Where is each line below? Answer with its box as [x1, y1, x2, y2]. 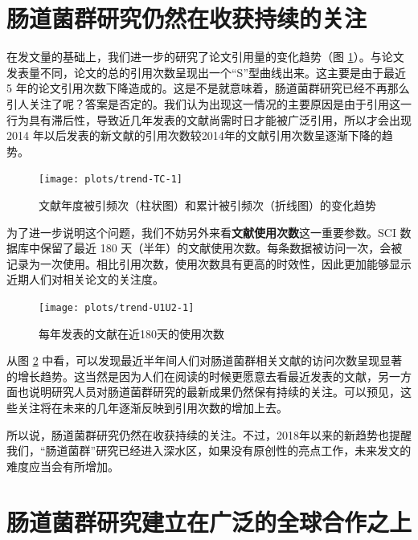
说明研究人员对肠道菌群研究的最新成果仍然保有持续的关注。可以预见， [28, 383, 400, 400]
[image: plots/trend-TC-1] [39, 174, 182, 186]
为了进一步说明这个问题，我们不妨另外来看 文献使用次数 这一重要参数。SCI [6, 223, 396, 240]
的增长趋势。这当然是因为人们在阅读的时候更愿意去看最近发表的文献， [6, 367, 378, 384]
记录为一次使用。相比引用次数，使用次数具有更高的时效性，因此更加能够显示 [6, 255, 412, 272]
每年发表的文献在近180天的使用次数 [39, 325, 224, 342]
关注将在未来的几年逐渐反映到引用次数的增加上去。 [17, 399, 288, 415]
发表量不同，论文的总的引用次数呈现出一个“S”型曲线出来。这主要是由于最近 [6, 63, 406, 80]
